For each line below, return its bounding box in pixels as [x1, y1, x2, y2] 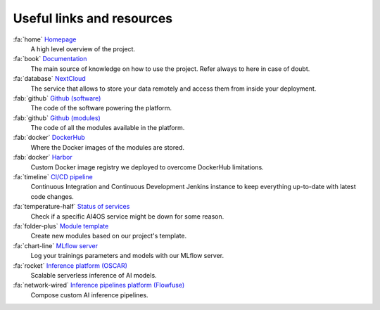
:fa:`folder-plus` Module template [13, 221, 109, 230]
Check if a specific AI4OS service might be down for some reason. [30, 212, 224, 221]
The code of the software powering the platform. [30, 104, 172, 112]
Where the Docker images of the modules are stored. [30, 143, 185, 151]
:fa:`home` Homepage [13, 35, 77, 44]
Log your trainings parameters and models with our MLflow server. [30, 252, 224, 260]
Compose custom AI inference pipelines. [30, 290, 148, 299]
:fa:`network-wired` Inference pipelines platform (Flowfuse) [13, 281, 185, 290]
